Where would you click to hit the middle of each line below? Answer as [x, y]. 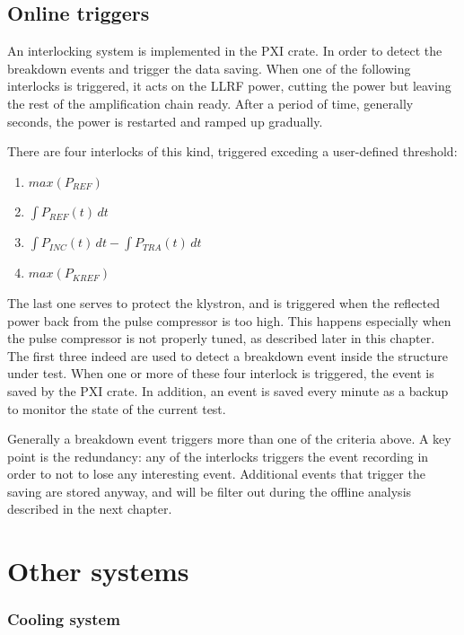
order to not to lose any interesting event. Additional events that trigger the [216, 474]
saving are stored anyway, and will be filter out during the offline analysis [210, 491]
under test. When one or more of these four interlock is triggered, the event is [221, 373]
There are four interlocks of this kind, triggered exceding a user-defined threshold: [232, 151]
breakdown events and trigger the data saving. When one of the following [209, 68]
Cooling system [64, 619]
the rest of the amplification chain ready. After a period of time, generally [210, 103]
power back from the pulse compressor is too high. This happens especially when [229, 320]
